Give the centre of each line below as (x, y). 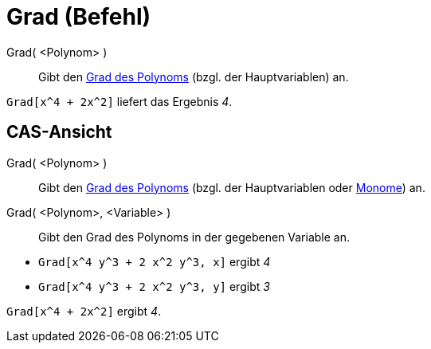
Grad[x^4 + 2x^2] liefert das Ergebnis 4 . (120, 101)
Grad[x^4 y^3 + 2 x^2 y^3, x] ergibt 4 (155, 261)
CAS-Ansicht (59, 132)
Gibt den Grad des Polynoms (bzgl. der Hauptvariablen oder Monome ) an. (232, 187)
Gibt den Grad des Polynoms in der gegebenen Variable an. (194, 237)
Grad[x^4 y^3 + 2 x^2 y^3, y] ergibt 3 (154, 286)
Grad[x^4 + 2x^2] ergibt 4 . (84, 311)
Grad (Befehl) (79, 17)
